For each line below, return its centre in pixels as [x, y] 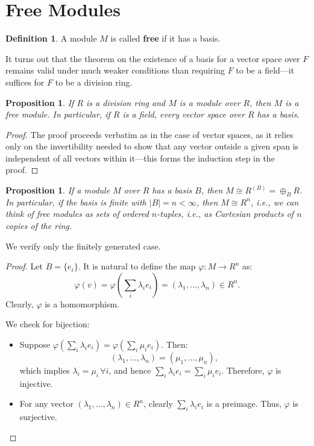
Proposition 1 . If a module [58, 190]
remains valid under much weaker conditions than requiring [115, 70]
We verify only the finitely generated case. [83, 246]
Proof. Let [24, 266]
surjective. [38, 417]
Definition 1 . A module [51, 38]
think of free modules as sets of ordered [77, 214]
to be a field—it [265, 70]
